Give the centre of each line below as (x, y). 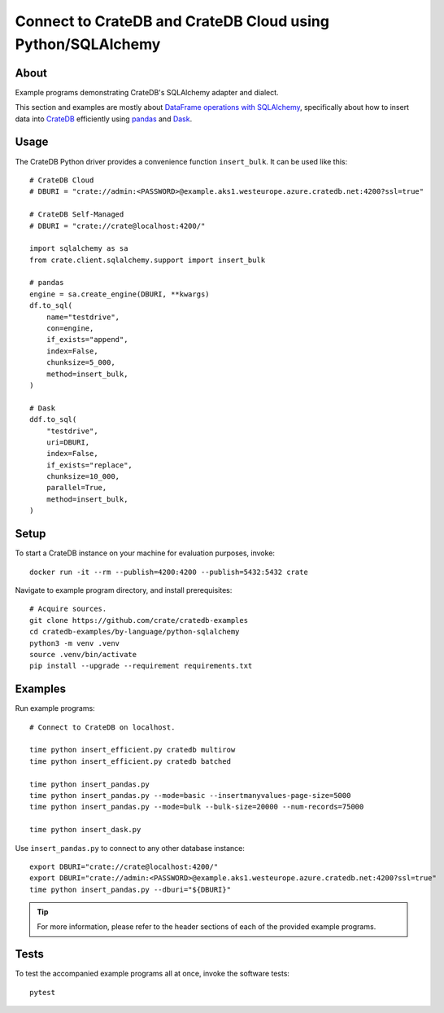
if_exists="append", (87, 340)
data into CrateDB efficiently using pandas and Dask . (104, 119)
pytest (43, 992)
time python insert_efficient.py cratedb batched (131, 761)
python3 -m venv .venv (75, 643)
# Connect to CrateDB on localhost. (102, 727)
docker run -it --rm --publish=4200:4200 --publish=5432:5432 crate (169, 572)
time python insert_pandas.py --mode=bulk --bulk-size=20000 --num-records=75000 (197, 807)
